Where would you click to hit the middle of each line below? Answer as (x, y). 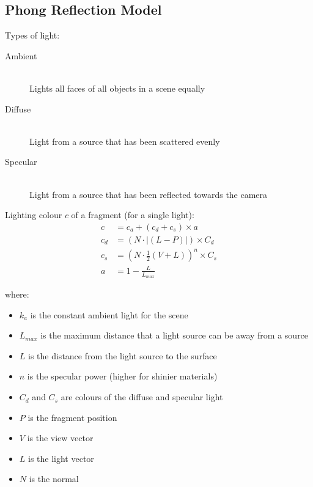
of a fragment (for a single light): (133, 215)
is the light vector (61, 458)
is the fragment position (72, 417)
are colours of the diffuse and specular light (142, 397)
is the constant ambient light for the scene (109, 314)
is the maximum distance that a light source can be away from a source (175, 335)
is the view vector (60, 438)
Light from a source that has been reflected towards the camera (149, 194)
